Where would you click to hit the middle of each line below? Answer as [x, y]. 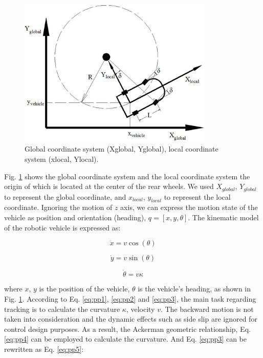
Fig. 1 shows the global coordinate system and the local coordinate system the [127, 176]
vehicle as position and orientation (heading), [75, 217]
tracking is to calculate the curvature [62, 309]
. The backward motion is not [207, 309]
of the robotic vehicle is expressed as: [62, 227]
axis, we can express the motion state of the [189, 207]
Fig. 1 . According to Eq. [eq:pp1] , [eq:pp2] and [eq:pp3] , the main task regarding [130, 299]
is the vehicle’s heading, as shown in [194, 289]
